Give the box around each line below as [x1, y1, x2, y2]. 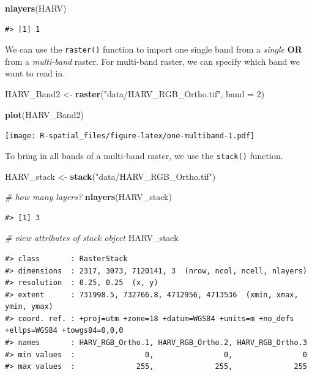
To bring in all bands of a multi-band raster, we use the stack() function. [5, 149, 283, 162]
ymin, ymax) [5, 302, 53, 311]
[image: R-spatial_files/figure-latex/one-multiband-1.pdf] [5, 132, 255, 141]
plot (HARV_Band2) [5, 108, 84, 121]
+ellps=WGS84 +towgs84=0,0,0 [5, 326, 124, 335]
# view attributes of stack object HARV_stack [5, 231, 179, 244]
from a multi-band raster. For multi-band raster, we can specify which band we [5, 54, 300, 67]
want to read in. [5, 67, 65, 80]
